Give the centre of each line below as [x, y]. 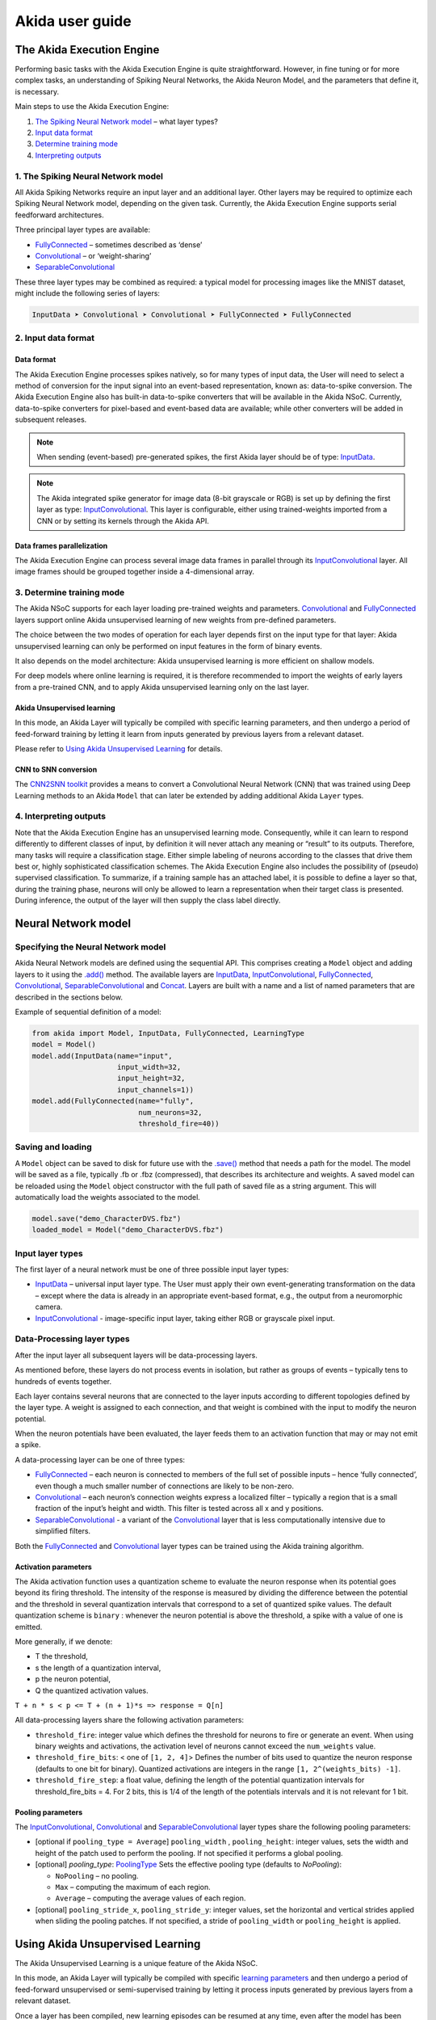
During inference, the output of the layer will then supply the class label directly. [148, 900]
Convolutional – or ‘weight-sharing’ [93, 255]
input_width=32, [149, 1067]
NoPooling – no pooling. [97, 1875]
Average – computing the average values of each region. [151, 1898]
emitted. [29, 1627]
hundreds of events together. [63, 1381]
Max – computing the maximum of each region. [133, 1887]
